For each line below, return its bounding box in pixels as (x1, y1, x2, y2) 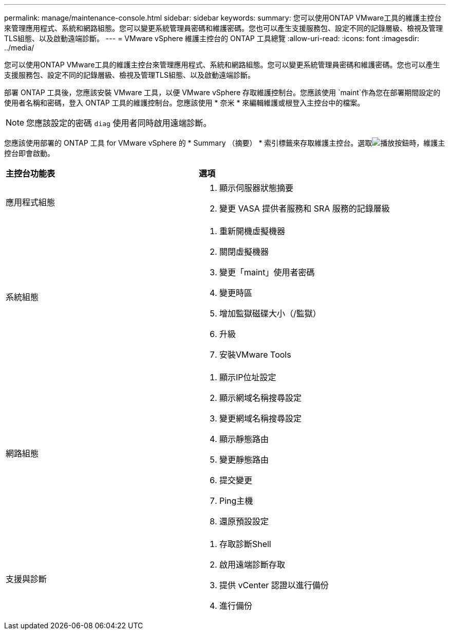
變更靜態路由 (219, 454, 269, 465)
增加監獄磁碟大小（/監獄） (219, 308, 321, 319)
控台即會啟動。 (4, 149, 54, 157)
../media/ (4, 43, 34, 52)
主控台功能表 (6, 168, 55, 179)
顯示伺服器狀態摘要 (219, 183, 293, 193)
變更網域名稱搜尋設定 (219, 413, 302, 424)
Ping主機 (219, 496, 253, 506)
